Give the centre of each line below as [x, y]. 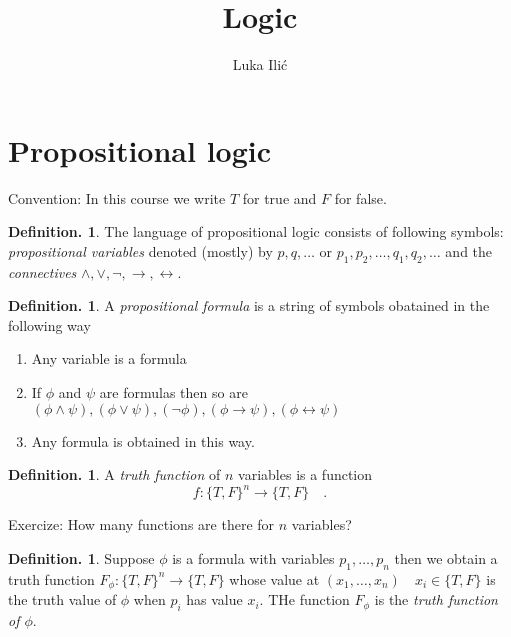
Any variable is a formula [109, 358]
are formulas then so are [173, 392]
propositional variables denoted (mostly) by [140, 250]
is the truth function [436, 599]
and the [469, 250]
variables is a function [305, 474]
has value [214, 599]
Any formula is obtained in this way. [143, 440]
